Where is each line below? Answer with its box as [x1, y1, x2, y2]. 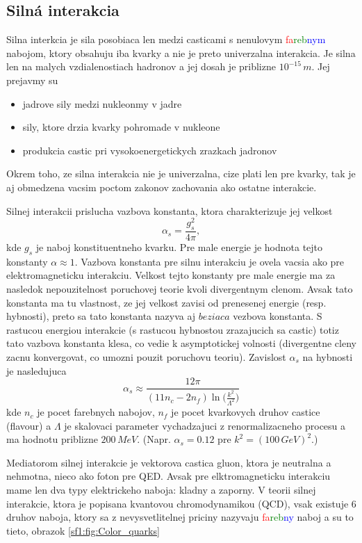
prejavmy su [6, 72, 58, 87]
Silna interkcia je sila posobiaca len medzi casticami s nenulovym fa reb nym [6, 32, 326, 47]
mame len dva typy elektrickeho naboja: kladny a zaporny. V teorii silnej [6, 483, 316, 497]
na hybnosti [302, 350, 353, 364]
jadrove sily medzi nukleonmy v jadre [22, 96, 182, 111]
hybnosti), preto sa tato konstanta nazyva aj [6, 309, 196, 323]
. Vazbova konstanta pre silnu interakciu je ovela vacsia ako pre [74, 254, 345, 268]
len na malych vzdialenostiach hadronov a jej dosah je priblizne [6, 59, 276, 74]
